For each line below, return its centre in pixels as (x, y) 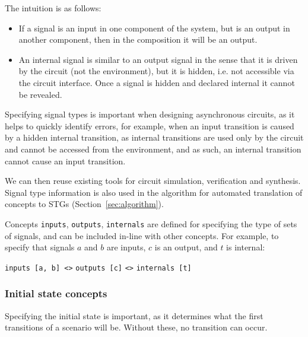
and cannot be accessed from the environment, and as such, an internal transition (153, 149)
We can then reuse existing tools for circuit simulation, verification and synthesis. (153, 181)
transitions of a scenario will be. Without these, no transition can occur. (136, 327)
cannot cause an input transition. (65, 160)
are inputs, (126, 247)
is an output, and (186, 247)
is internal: (246, 247)
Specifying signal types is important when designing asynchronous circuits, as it (150, 114)
